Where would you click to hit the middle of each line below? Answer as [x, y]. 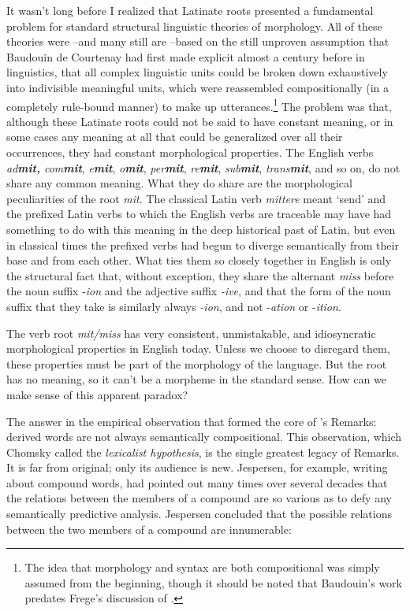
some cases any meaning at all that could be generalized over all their [175, 137]
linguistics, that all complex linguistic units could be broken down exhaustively [197, 72]
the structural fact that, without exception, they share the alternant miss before [200, 275]
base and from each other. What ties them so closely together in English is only [199, 260]
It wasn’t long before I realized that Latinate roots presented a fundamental [190, 10]
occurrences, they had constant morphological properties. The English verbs [190, 152]
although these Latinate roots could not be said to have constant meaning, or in [200, 121]
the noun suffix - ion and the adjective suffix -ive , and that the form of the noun [199, 291]
